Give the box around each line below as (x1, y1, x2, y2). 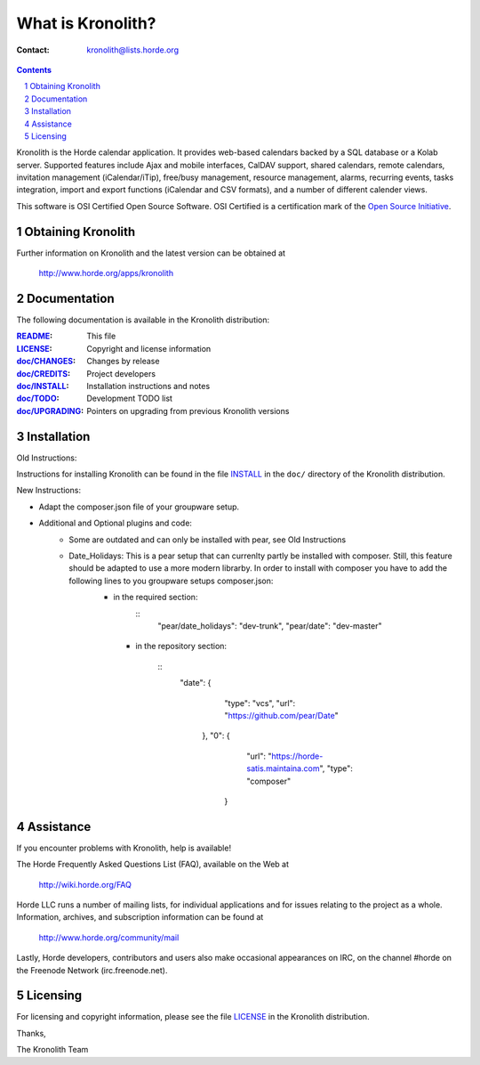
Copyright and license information (86, 343, 212, 354)
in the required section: (113, 592, 198, 603)
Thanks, (16, 1028, 46, 1038)
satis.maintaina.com (246, 763, 320, 774)
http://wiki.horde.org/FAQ (38, 879, 132, 890)
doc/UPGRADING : (16, 405, 84, 416)
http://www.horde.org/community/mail (38, 931, 180, 943)
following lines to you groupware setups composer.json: (68, 575, 274, 586)
